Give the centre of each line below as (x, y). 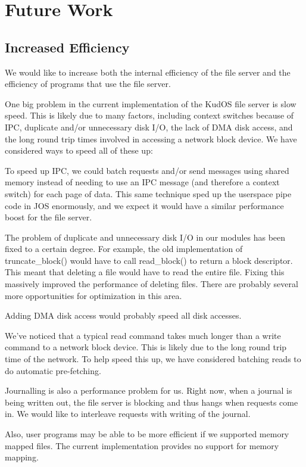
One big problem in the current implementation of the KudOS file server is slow (151, 103)
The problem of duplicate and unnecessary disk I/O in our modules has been (145, 237)
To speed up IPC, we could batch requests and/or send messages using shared (147, 170)
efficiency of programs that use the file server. (88, 84)
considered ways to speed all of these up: (79, 150)
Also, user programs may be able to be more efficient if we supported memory (147, 434)
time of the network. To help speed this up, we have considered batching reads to (153, 359)
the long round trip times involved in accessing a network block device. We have (151, 138)
